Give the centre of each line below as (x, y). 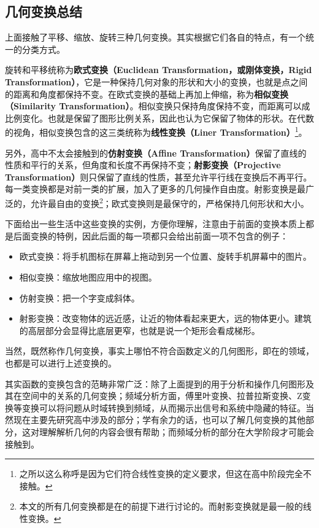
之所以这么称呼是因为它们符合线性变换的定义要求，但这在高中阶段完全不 (165, 474)
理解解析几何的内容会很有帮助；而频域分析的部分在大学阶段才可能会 (176, 431)
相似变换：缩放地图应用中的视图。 (88, 277)
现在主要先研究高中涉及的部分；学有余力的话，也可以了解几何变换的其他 (159, 420)
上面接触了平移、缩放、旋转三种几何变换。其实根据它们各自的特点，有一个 (155, 37)
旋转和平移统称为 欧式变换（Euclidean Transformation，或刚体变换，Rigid (159, 70)
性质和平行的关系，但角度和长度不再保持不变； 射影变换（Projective (143, 165)
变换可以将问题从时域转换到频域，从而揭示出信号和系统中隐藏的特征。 (163, 407)
